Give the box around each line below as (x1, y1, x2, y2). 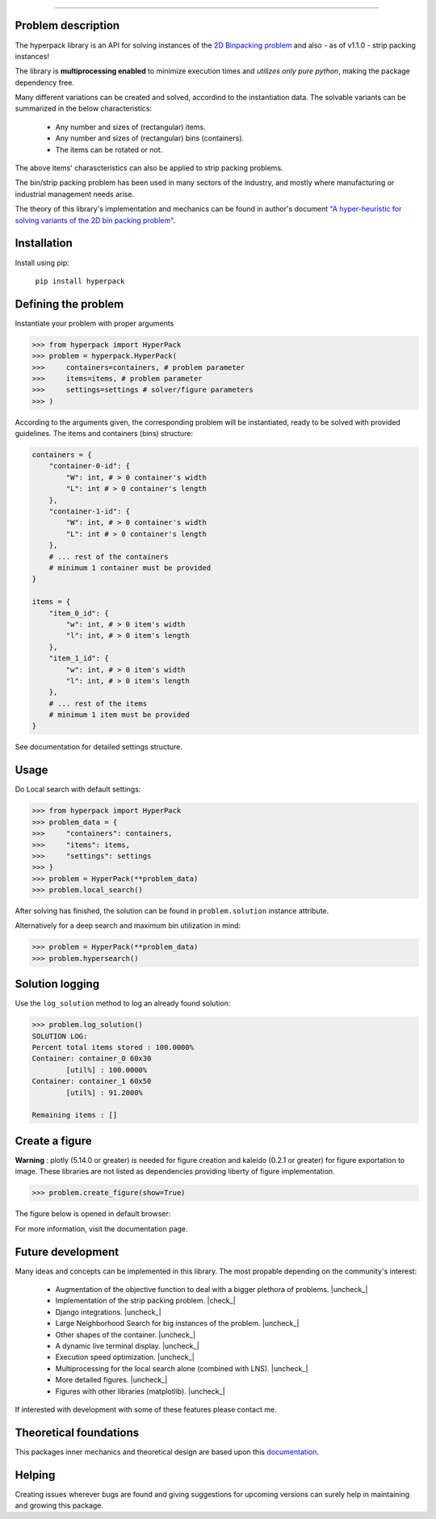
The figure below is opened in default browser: (15, 1209, 171, 1219)
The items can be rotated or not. (55, 145, 163, 154)
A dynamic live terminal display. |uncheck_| (55, 1341, 199, 1350)
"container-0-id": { (48, 461, 131, 471)
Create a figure (15, 1134, 92, 1148)
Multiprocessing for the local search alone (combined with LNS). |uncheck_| (55, 1363, 308, 1373)
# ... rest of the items (48, 699, 148, 708)
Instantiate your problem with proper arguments (15, 318, 174, 328)
